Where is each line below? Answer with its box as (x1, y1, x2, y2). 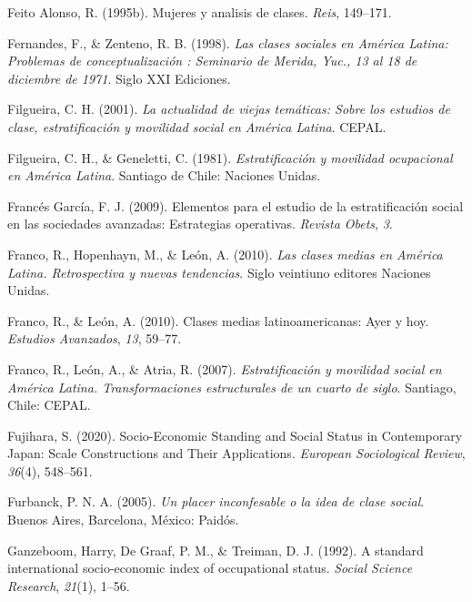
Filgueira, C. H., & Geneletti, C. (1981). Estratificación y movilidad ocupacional (7, 148, 453, 167)
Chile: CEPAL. (7, 395, 91, 414)
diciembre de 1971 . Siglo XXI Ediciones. (7, 68, 231, 87)
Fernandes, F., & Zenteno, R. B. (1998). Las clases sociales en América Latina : (7, 33, 448, 52)
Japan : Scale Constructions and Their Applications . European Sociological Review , (7, 444, 466, 463)
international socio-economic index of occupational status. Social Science (7, 558, 413, 577)
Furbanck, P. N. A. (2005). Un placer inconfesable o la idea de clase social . (7, 492, 425, 511)
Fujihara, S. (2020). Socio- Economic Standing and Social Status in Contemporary (7, 425, 463, 444)
